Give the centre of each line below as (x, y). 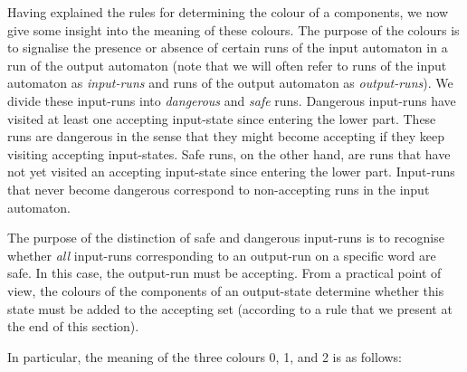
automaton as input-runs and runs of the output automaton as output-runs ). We (230, 83)
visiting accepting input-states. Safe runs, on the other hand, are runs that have (229, 153)
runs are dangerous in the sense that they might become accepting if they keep (226, 136)
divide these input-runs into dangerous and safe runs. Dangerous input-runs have (232, 100)
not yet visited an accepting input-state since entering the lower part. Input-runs (231, 172)
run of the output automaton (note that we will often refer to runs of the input (227, 65)
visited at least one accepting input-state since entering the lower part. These (222, 118)
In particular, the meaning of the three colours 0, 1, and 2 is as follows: (205, 356)
